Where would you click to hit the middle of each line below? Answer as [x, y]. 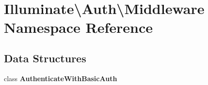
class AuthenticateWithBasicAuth [61, 78]
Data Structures [45, 58]
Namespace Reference [78, 27]
